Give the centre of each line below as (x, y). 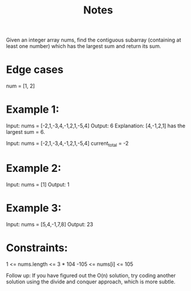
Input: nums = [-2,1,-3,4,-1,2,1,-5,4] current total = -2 (67, 144)
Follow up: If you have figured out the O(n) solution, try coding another (91, 275)
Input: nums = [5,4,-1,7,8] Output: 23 (50, 224)
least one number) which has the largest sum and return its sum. (84, 46)
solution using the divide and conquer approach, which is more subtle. (91, 282)
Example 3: (34, 208)
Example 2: (34, 169)
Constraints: (37, 247)
